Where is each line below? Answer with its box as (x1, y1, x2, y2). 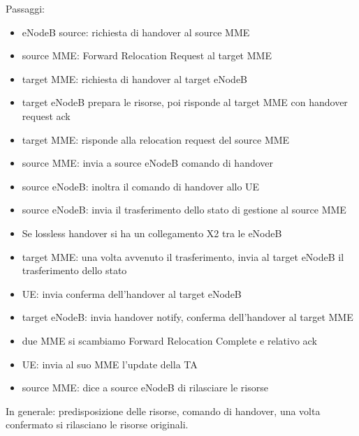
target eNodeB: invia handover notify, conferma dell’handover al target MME (22, 310, 353, 324)
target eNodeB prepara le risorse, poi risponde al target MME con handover (22, 95, 348, 110)
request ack (22, 108, 71, 123)
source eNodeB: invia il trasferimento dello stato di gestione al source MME (22, 202, 346, 217)
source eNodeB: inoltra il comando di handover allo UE (22, 179, 260, 193)
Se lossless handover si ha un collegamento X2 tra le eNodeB (22, 225, 282, 240)
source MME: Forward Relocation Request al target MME (22, 48, 272, 63)
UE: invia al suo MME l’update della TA (22, 356, 198, 371)
